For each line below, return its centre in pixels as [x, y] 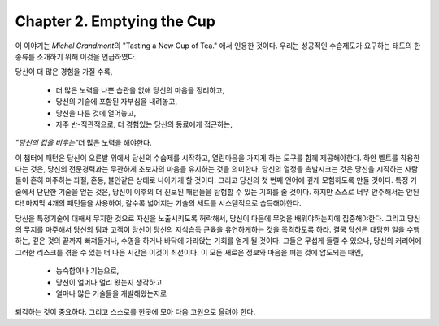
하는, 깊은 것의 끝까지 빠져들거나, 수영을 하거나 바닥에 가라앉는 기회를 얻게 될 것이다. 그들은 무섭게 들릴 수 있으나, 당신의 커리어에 [218, 241]
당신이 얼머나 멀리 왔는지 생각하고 [109, 282]
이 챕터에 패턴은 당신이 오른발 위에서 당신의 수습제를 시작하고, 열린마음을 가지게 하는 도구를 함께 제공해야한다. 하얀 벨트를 [206, 158]
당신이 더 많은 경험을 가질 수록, [64, 72]
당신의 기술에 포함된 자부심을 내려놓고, [117, 102]
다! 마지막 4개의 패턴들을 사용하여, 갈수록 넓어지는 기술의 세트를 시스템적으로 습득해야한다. [158, 203]
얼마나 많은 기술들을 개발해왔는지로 [111, 293]
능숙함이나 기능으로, [87, 271]
